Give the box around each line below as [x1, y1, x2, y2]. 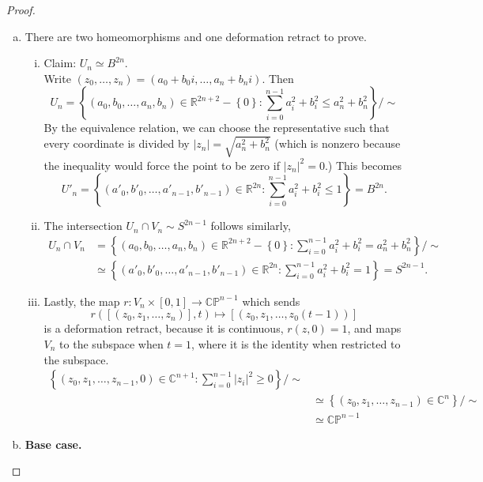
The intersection [43, 217, 123, 234]
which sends [242, 292, 300, 309]
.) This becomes [324, 156, 402, 173]
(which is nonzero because [274, 135, 401, 152]
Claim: [43, 55, 77, 71]
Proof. [6, 2, 36, 17]
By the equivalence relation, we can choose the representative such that [43, 119, 390, 136]
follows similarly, [210, 217, 291, 234]
